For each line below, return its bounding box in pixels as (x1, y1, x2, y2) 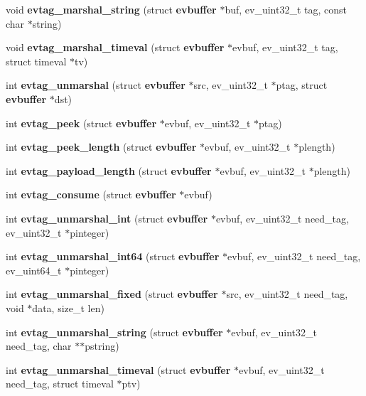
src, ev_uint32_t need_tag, (226, 287, 348, 301)
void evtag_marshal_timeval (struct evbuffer (6, 40, 225, 55)
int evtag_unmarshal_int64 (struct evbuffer (6, 249, 220, 264)
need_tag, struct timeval (6, 376, 114, 391)
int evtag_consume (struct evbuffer (6, 187, 176, 202)
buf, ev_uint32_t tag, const (225, 2, 348, 16)
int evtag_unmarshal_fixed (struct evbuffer (6, 287, 218, 301)
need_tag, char (6, 338, 72, 353)
